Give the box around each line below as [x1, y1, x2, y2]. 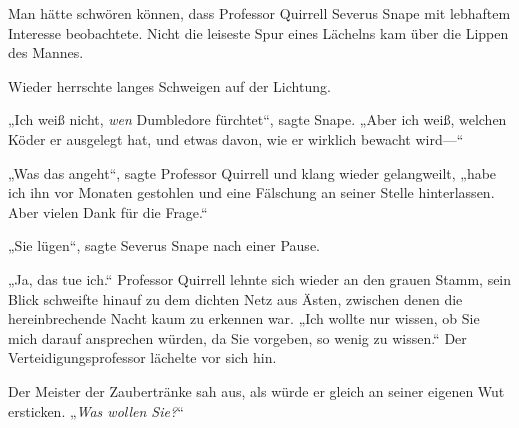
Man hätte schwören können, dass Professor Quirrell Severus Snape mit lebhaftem [8, 3, 511, 23]
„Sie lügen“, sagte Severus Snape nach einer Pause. [8, 235, 320, 256]
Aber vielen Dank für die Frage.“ [8, 201, 208, 222]
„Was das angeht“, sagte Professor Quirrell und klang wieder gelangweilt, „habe [8, 162, 497, 183]
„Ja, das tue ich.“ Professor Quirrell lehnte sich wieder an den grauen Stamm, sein [8, 268, 512, 289]
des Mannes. [8, 42, 84, 63]
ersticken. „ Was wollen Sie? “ [8, 400, 184, 421]
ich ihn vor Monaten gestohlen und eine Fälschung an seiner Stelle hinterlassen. [8, 182, 495, 203]
